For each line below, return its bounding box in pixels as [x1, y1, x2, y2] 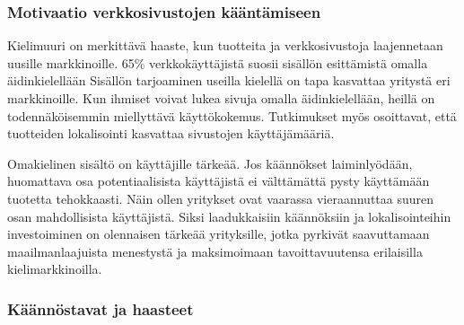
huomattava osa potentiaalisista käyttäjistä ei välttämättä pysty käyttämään [7, 171, 430, 190]
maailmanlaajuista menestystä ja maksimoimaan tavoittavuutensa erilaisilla [7, 242, 423, 260]
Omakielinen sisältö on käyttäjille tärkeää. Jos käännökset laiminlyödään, [7, 154, 413, 172]
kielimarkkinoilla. [7, 259, 102, 278]
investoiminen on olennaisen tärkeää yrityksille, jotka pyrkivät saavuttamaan [7, 224, 430, 243]
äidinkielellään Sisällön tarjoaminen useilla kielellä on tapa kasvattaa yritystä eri [7, 71, 451, 90]
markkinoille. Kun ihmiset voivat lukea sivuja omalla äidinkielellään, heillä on [7, 89, 435, 107]
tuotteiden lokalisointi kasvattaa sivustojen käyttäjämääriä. [7, 124, 335, 143]
